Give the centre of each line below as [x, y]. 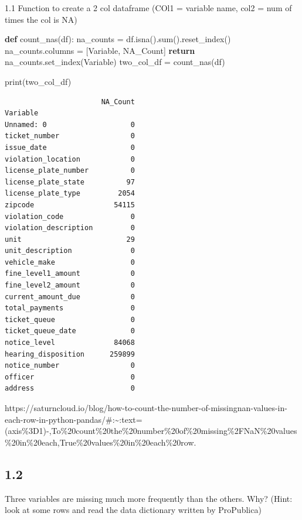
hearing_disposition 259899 [70, 354]
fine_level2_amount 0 [70, 285]
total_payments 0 [70, 308]
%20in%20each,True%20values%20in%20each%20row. [101, 442]
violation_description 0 [70, 228]
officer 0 [70, 377]
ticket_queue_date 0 [70, 331]
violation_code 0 [70, 216]
